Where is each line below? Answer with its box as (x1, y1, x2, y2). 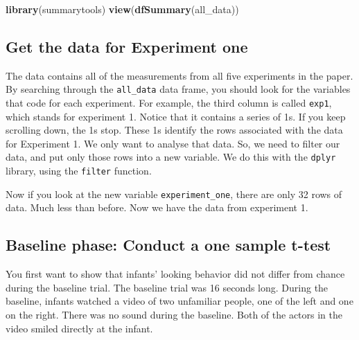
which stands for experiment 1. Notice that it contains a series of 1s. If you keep (6, 109, 346, 123)
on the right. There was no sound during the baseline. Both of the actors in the (6, 307, 342, 322)
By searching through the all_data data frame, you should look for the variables (6, 82, 351, 96)
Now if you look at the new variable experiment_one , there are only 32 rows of (6, 186, 342, 201)
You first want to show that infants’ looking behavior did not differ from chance (6, 267, 345, 281)
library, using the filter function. (6, 163, 152, 178)
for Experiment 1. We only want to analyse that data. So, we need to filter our (6, 136, 340, 150)
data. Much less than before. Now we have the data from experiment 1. (6, 200, 308, 215)
